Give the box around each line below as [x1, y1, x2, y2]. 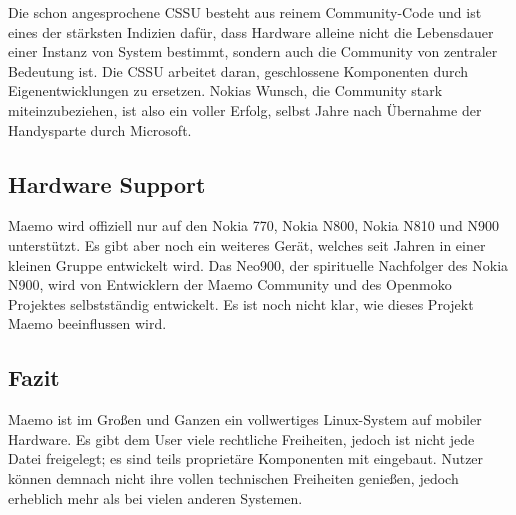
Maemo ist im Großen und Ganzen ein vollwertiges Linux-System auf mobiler [8, 409, 482, 430]
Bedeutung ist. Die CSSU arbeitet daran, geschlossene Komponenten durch [8, 60, 469, 81]
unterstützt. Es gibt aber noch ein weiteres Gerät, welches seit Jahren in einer [8, 234, 486, 255]
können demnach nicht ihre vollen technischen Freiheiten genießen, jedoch [8, 467, 459, 488]
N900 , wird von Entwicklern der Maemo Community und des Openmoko [8, 274, 452, 295]
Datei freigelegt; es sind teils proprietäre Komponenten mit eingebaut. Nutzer [8, 448, 484, 469]
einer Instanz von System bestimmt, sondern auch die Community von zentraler [8, 41, 498, 62]
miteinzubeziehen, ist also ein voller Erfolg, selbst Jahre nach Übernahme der [8, 99, 482, 120]
